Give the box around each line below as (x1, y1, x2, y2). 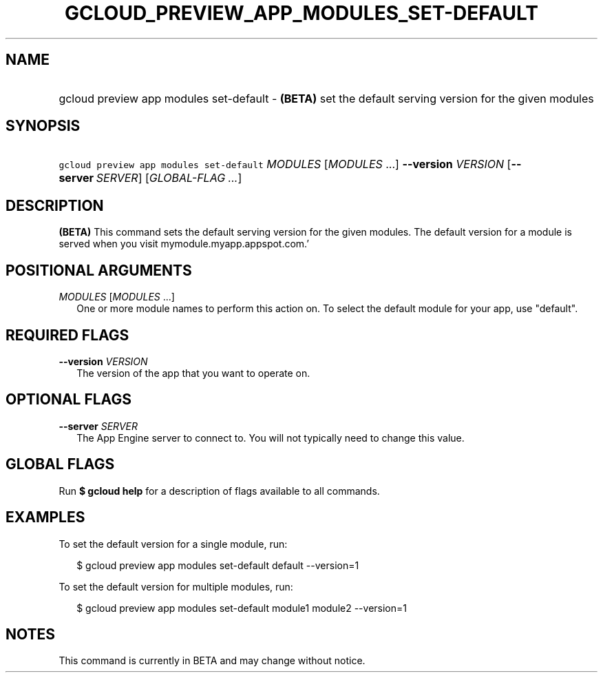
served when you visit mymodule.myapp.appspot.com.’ (59, 238, 310, 250)
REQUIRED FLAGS (6, 326, 129, 344)
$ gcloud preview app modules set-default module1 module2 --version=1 (76, 602, 407, 614)
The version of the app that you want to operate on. (76, 367, 310, 379)
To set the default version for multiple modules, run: (59, 580, 293, 593)
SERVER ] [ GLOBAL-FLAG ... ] (96, 171, 242, 185)
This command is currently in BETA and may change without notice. (59, 655, 366, 667)
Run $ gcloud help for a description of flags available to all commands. (59, 484, 380, 497)
